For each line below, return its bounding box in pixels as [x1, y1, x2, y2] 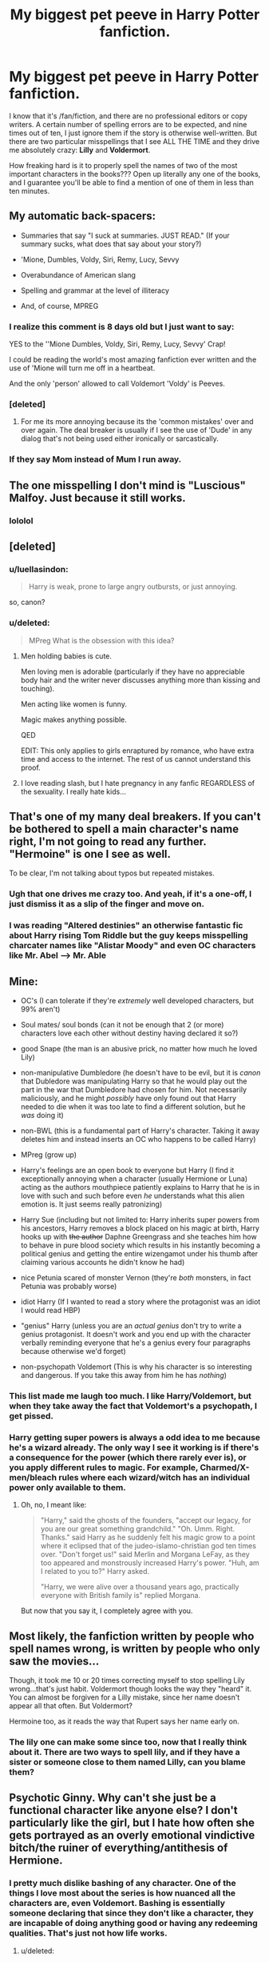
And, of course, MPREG [20, 301, 99, 310]
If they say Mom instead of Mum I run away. [9, 454, 182, 465]
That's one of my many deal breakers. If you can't [9, 810, 261, 823]
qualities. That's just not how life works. [9, 1928, 168, 1939]
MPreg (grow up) [20, 1150, 77, 1159]
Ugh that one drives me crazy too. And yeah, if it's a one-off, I [9, 888, 252, 899]
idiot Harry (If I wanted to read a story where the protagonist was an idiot [20, 1297, 261, 1307]
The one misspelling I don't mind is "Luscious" [9, 478, 246, 492]
